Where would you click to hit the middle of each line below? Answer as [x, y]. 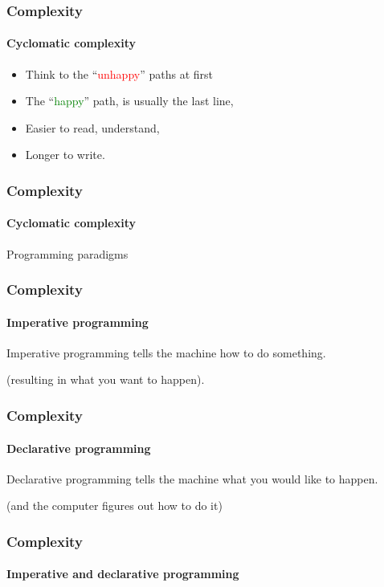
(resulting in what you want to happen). [106, 379]
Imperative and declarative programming [123, 574]
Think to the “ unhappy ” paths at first [119, 73]
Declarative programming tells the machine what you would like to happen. [192, 478]
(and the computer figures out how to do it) [114, 505]
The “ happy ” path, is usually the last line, [129, 101]
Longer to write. [65, 155]
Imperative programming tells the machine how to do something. [166, 352]
